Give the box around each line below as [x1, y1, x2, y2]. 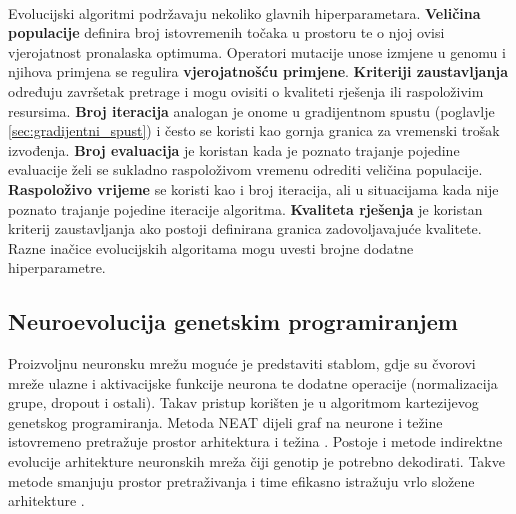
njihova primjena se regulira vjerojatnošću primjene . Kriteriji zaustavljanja [8, 61, 509, 82]
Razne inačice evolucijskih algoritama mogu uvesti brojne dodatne [8, 237, 414, 258]
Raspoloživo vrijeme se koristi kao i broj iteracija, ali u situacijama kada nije [8, 178, 499, 199]
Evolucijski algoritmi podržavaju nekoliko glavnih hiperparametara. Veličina [8, 2, 481, 23]
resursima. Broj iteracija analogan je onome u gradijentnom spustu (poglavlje [8, 100, 495, 121]
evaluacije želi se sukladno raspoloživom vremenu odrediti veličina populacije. [8, 159, 483, 180]
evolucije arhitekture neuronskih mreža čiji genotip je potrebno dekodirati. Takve [8, 451, 505, 472]
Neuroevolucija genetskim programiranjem [8, 306, 458, 337]
